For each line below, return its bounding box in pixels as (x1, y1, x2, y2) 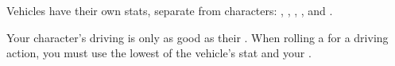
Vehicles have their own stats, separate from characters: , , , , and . (6, 2, 333, 18)
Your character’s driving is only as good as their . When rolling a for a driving (6, 29, 389, 45)
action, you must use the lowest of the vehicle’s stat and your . (6, 45, 312, 61)
